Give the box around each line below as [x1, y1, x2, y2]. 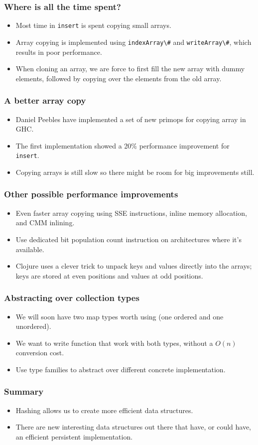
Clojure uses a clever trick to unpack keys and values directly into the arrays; [15, 261, 252, 271]
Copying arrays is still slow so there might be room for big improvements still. [15, 166, 255, 177]
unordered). [15, 321, 51, 331]
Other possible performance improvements [4, 188, 178, 200]
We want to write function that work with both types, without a [15, 337, 213, 348]
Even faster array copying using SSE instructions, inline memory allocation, [15, 207, 247, 218]
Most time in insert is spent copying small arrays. [15, 20, 171, 30]
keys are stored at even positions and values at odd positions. [15, 270, 203, 281]
